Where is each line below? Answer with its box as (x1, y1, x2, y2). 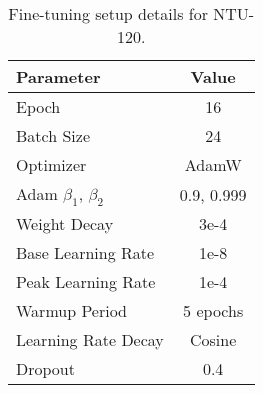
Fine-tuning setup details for (8, 2, 208, 25)
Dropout (16, 357, 75, 381)
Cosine (190, 328, 237, 352)
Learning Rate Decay (16, 328, 164, 352)
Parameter (16, 65, 101, 88)
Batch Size (16, 124, 90, 147)
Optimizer (16, 153, 87, 176)
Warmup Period (16, 299, 128, 323)
